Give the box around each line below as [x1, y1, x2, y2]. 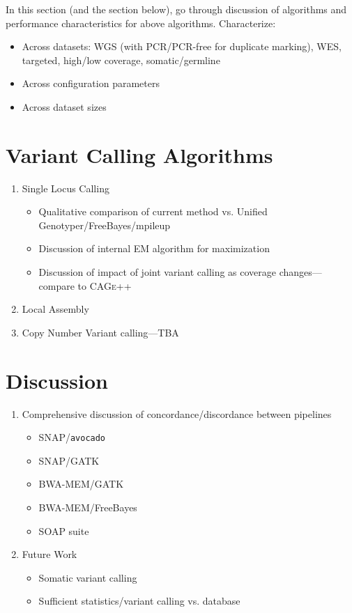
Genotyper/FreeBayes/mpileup [38, 217, 171, 232]
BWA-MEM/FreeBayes [38, 500, 137, 514]
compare [38, 278, 75, 293]
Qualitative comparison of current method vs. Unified [38, 204, 268, 219]
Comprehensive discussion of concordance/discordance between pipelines [22, 406, 332, 421]
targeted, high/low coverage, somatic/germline [22, 52, 220, 67]
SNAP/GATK [38, 453, 100, 467]
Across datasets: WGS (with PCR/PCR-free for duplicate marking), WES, [22, 39, 342, 54]
